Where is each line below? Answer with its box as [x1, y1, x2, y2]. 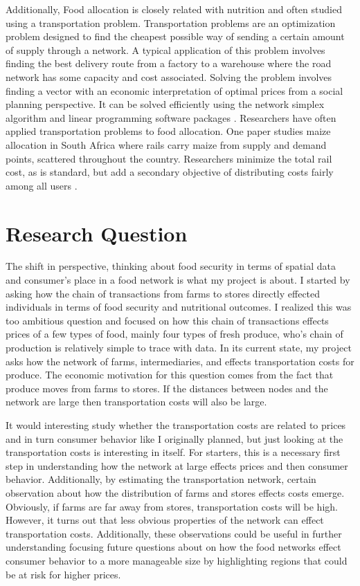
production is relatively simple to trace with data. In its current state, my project [6, 340, 352, 354]
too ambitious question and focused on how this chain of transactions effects [6, 313, 329, 327]
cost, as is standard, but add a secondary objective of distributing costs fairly [6, 165, 334, 179]
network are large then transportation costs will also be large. [6, 394, 267, 409]
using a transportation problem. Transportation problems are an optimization [6, 15, 336, 30]
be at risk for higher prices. [6, 567, 121, 581]
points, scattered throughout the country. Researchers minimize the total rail [6, 151, 332, 165]
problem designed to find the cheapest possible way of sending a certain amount [6, 29, 345, 44]
